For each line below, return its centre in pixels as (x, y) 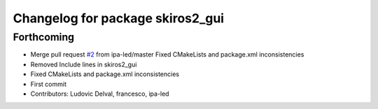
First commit (48, 84)
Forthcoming (44, 37)
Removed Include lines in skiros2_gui (84, 64)
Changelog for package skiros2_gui (118, 18)
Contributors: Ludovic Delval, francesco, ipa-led (100, 94)
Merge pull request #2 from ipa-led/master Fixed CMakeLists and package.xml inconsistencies (167, 54)
